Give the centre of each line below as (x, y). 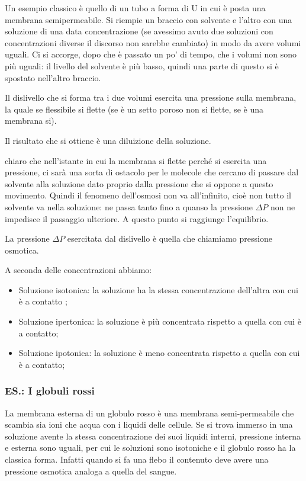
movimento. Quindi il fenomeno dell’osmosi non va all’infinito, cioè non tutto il (148, 195)
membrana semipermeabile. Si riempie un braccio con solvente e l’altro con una (149, 19)
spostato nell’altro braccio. (53, 77)
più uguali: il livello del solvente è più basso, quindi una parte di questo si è (142, 65)
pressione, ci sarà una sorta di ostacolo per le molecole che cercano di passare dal (152, 172)
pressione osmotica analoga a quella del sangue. (91, 471)
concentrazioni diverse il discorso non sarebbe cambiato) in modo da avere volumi (153, 42)
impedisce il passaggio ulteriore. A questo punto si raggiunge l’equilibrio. (137, 218)
